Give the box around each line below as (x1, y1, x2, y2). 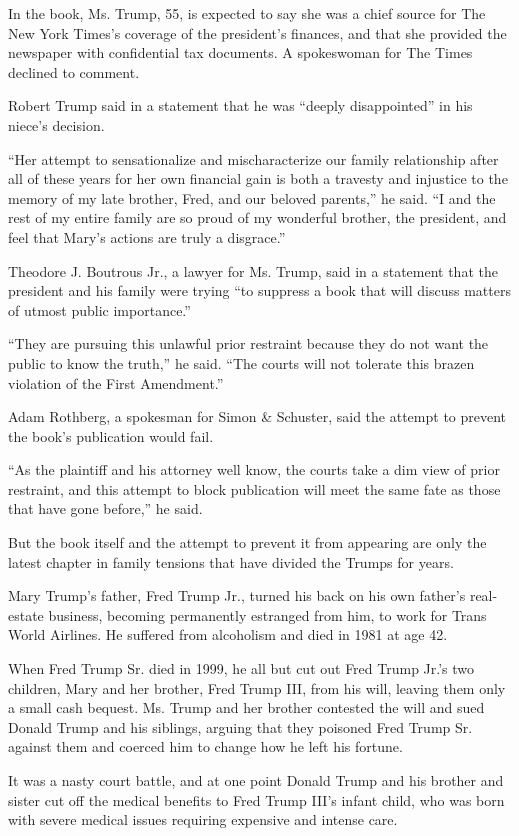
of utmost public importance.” (8, 299, 191, 320)
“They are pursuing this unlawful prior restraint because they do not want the (8, 333, 489, 354)
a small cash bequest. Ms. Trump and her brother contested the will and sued (8, 697, 485, 718)
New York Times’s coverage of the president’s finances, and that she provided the (8, 22, 507, 43)
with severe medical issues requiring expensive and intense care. (8, 809, 398, 830)
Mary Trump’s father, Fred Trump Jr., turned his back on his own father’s (8, 585, 466, 606)
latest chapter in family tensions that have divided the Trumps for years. (8, 551, 454, 572)
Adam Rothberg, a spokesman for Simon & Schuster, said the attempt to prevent (8, 406, 507, 427)
